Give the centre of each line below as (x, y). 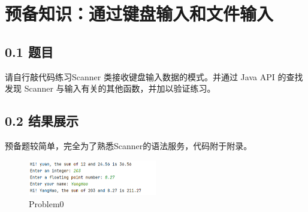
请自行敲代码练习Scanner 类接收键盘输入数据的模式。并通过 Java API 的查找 (154, 76)
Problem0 (46, 203)
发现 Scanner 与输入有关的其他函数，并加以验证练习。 (110, 88)
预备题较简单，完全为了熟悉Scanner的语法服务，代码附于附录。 (129, 145)
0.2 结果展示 (42, 121)
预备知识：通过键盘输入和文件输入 (139, 13)
